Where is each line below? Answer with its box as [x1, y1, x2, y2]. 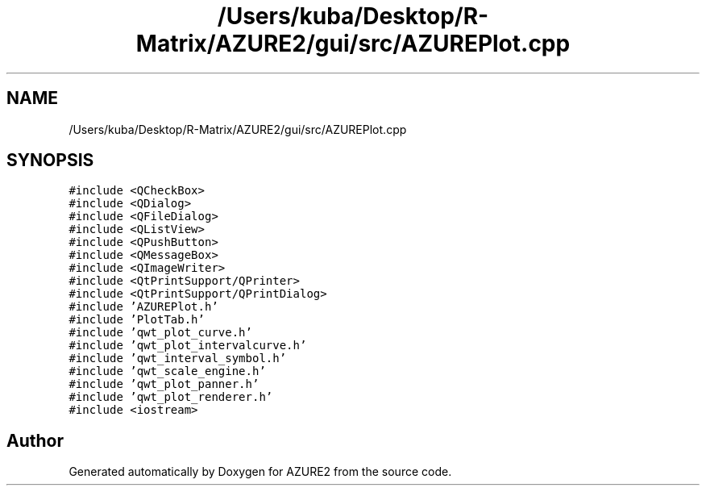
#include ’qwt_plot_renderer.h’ [69, 390, 273, 404]
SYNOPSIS [6, 150, 94, 171]
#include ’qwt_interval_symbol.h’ [69, 352, 287, 365]
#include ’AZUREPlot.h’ [69, 300, 218, 314]
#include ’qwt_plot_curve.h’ [69, 326, 252, 340]
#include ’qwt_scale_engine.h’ [69, 365, 266, 378]
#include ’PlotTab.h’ [69, 313, 205, 327]
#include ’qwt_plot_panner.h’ [69, 377, 260, 391]
